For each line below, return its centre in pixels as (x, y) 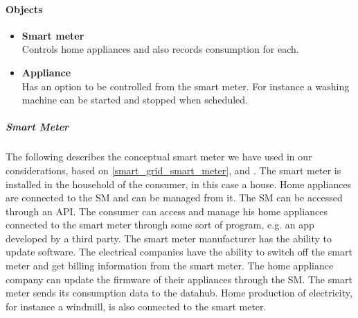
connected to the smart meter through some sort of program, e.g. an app (160, 225)
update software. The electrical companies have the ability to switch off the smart (179, 252)
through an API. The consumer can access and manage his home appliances (167, 211)
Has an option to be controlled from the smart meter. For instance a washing (186, 86)
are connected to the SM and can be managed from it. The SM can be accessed (174, 198)
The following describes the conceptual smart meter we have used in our (159, 157)
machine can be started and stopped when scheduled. (135, 100)
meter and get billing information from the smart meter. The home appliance (170, 266)
